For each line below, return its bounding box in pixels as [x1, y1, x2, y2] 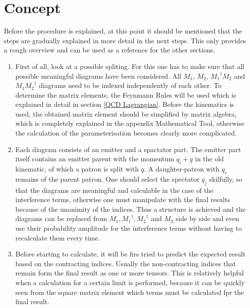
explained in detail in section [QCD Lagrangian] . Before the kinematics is [15, 99, 234, 109]
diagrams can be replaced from [15, 213, 107, 223]
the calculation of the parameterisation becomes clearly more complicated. [15, 128, 237, 138]
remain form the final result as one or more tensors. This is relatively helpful [15, 268, 244, 278]
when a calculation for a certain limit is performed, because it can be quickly [15, 277, 245, 287]
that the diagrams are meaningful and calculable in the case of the [15, 185, 214, 195]
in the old [195, 154, 224, 164]
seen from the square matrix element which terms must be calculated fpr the [15, 287, 244, 297]
